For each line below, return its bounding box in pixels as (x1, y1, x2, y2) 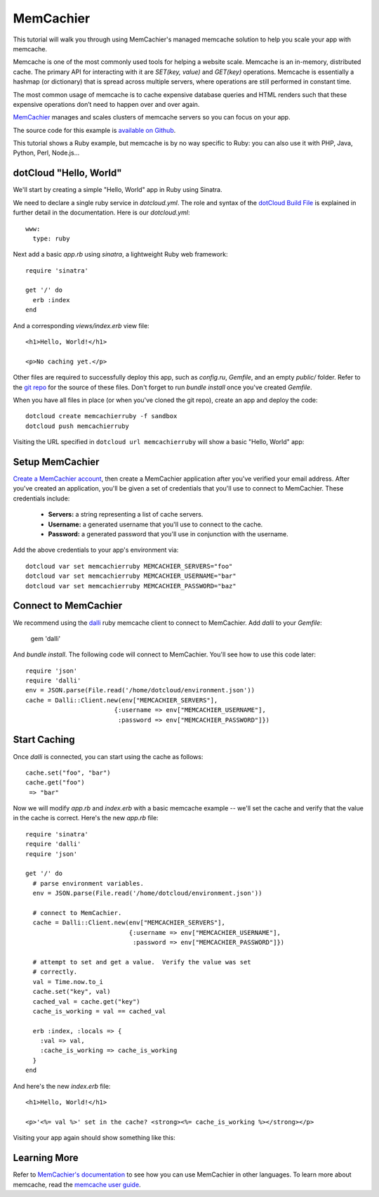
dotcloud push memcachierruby (25, 422, 130, 430)
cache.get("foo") (25, 779, 85, 787)
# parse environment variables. (32, 879, 144, 887)
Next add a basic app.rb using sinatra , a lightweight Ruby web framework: (13, 250, 228, 259)
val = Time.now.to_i (32, 978, 104, 985)
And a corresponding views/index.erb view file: (13, 321, 150, 330)
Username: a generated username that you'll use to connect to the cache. (48, 520, 263, 529)
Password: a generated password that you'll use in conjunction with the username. (48, 530, 288, 538)
